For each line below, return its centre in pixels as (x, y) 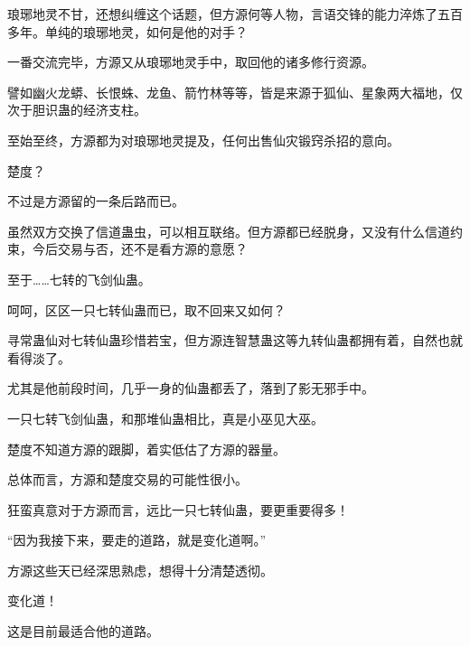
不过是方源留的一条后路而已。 (96, 201)
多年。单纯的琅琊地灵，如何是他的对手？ (127, 31)
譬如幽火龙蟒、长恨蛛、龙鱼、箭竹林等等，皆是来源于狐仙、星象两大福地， (229, 92)
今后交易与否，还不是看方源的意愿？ (140, 249)
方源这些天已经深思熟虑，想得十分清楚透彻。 (140, 570)
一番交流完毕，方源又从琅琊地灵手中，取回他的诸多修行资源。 (191, 62)
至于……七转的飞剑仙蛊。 (79, 279)
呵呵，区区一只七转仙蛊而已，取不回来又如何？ (146, 309)
